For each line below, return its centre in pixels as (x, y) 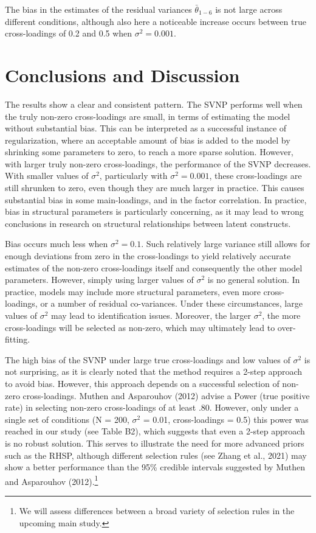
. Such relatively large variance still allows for (226, 244)
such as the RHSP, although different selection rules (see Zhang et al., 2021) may (156, 455)
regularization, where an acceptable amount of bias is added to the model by (148, 140)
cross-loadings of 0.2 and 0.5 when (69, 33)
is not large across (249, 9)
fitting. (18, 339)
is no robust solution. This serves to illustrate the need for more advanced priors (155, 443)
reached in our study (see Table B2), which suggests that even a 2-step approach (155, 431)
